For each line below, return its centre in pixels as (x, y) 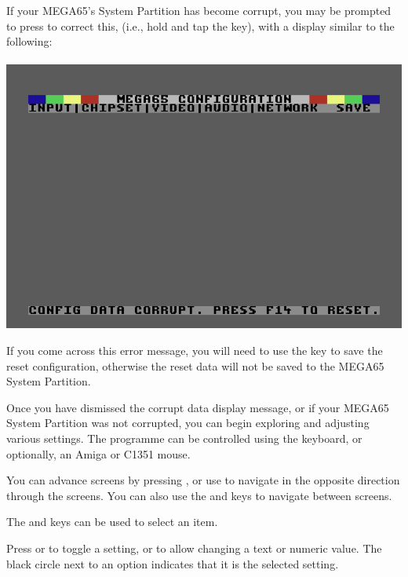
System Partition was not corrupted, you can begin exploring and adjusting (188, 423)
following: (29, 41)
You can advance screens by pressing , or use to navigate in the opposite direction (203, 480)
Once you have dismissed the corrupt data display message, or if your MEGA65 (198, 407)
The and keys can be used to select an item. (112, 522)
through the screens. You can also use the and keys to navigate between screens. (199, 495)
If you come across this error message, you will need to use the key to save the (195, 350)
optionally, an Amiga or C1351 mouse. (98, 453)
